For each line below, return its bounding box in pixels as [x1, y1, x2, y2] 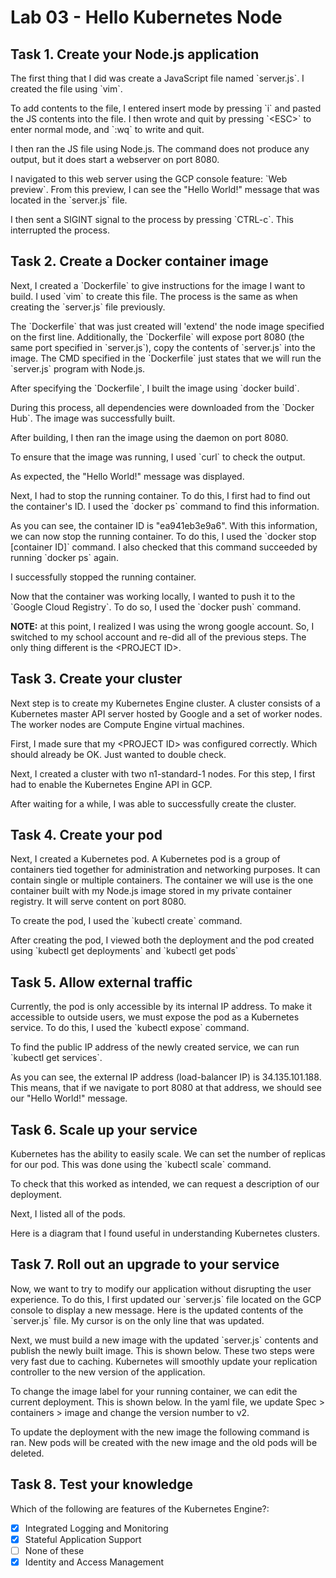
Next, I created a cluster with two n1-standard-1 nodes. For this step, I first [10, 767, 316, 780]
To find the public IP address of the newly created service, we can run [10, 1041, 300, 1053]
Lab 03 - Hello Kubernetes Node [10, 6, 283, 29]
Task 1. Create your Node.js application [10, 46, 260, 63]
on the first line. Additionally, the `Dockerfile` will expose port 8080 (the [10, 331, 305, 343]
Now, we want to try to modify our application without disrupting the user [10, 1282, 312, 1295]
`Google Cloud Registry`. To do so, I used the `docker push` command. [10, 601, 302, 613]
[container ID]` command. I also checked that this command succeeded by [10, 541, 318, 553]
